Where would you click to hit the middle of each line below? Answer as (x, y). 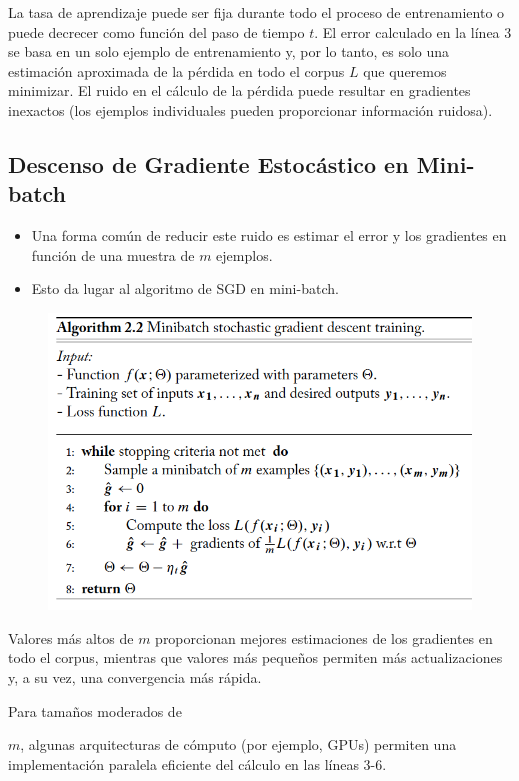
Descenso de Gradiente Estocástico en (208, 163)
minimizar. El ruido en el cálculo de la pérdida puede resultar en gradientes (239, 90)
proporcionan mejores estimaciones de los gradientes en (324, 637)
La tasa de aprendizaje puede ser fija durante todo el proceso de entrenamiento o (256, 12)
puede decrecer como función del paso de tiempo (156, 31)
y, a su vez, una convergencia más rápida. (135, 676)
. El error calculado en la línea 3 (413, 31)
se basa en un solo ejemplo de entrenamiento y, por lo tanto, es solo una (229, 51)
